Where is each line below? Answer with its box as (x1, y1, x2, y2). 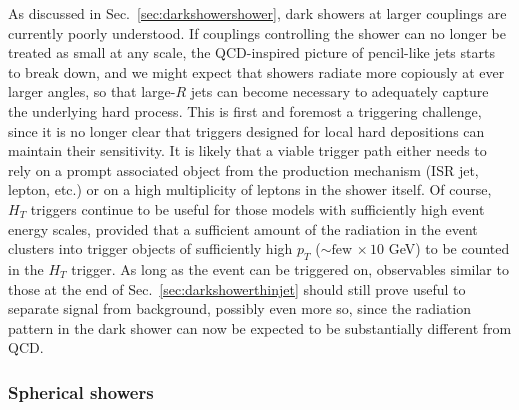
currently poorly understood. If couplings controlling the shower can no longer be (8, 22, 506, 43)
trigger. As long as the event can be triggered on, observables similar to (71, 258, 509, 279)
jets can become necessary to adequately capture (190, 81, 489, 102)
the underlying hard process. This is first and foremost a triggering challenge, (8, 100, 482, 121)
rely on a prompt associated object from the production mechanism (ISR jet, (8, 159, 479, 180)
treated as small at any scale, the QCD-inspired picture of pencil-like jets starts (8, 42, 495, 63)
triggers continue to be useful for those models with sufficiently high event (30, 198, 485, 219)
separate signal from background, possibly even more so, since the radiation (8, 298, 472, 319)
